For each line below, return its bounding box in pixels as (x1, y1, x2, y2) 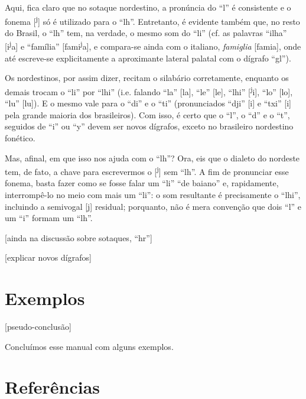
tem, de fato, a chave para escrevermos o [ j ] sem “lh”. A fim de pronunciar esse (5, 164, 289, 177)
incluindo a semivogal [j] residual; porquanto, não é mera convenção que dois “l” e (5, 200, 302, 212)
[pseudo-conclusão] (5, 320, 71, 333)
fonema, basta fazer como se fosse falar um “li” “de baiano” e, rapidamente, (5, 177, 279, 189)
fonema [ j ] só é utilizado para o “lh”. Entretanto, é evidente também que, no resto (5, 13, 300, 27)
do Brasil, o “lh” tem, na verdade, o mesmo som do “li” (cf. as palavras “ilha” (5, 26, 287, 38)
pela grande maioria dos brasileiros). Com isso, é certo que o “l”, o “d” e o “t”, (5, 108, 290, 121)
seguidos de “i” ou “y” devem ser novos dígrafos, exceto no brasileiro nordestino (5, 120, 294, 132)
